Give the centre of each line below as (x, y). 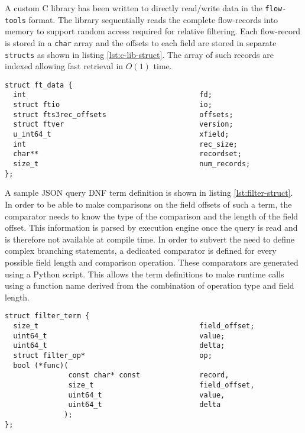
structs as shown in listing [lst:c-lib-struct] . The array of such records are (139, 54)
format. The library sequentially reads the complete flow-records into (153, 19)
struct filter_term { (47, 316)
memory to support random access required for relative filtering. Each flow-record (153, 31)
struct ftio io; (113, 105)
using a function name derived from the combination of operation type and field (150, 285)
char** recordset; (127, 154)
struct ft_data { (39, 85)
